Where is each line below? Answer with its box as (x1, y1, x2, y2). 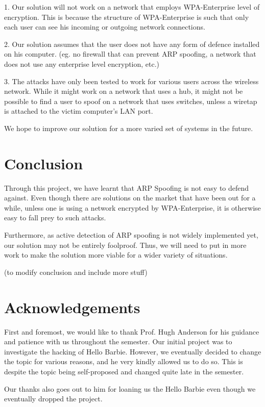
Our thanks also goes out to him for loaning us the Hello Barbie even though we (4, 383, 256, 394)
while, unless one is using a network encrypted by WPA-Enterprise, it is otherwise (4, 202, 261, 213)
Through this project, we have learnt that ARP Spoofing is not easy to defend (4, 182, 249, 193)
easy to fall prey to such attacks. (4, 212, 106, 223)
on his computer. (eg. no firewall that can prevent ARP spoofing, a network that (4, 48, 256, 59)
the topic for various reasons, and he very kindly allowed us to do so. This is (4, 356, 243, 367)
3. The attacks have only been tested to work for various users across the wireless (4, 75, 259, 86)
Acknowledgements (4, 296, 140, 317)
